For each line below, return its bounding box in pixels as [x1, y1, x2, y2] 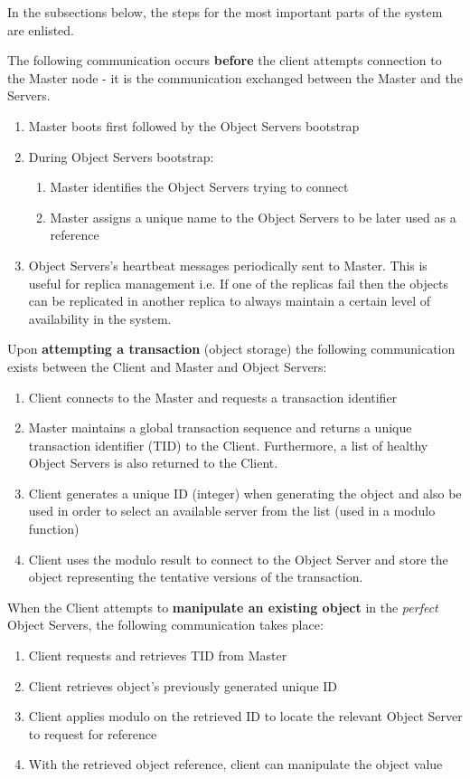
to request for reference [28, 724, 157, 743]
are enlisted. [7, 20, 75, 39]
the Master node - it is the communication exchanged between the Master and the [7, 68, 463, 87]
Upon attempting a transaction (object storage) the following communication [7, 339, 456, 358]
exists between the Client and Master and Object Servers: [7, 356, 327, 375]
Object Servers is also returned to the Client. [28, 453, 278, 472]
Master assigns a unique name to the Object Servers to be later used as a [50, 207, 456, 226]
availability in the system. [28, 309, 172, 328]
